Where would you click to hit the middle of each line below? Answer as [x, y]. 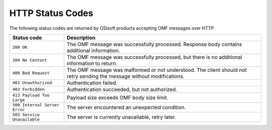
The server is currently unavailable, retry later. [121, 117]
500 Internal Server [36, 105]
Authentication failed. [92, 83]
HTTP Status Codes [51, 13]
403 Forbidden [28, 90]
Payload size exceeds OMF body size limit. [117, 97]
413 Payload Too [31, 95]
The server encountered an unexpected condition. [126, 107]
